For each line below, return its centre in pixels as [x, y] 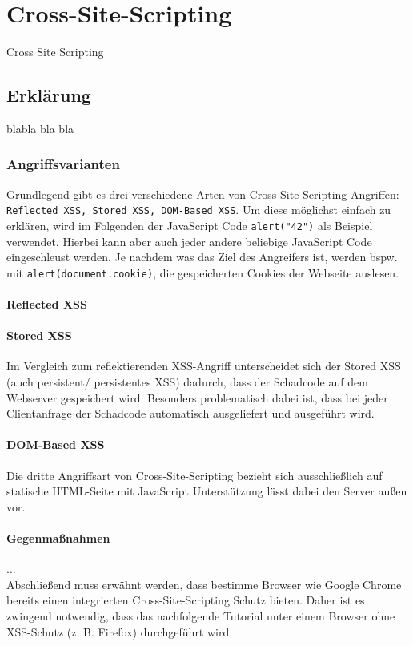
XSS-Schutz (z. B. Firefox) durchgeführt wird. [120, 631]
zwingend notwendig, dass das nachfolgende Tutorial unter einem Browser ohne [201, 616]
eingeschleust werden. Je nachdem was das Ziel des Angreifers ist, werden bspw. [202, 257]
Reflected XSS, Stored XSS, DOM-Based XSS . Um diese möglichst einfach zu [199, 210]
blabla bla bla [40, 128]
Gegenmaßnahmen [58, 538]
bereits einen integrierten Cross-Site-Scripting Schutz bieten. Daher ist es [186, 600]
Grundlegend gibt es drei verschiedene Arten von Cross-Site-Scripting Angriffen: [203, 194]
